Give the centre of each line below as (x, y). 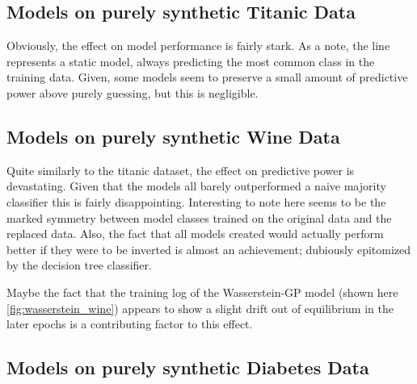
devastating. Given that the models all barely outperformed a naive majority (196, 186)
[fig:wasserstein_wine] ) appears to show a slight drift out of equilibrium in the (200, 308)
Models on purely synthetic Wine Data (173, 136)
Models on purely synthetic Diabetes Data (188, 367)
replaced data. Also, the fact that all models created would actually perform (195, 234)
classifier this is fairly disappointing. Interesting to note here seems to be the (196, 201)
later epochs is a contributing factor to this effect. (130, 324)
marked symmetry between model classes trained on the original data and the (199, 217)
